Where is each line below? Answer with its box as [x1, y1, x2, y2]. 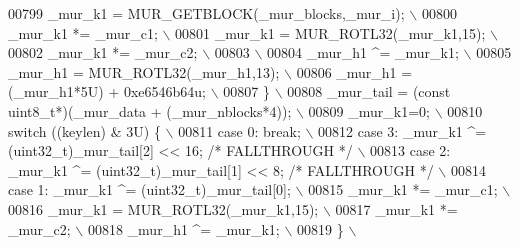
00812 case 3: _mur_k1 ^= [318, 120, 487, 141]
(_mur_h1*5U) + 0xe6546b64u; [8, 81, 207, 102]
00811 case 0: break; [178, 120, 301, 141]
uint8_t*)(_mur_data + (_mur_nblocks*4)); [8, 100, 292, 121]
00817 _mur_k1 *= [335, 198, 458, 219]
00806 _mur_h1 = [296, 61, 413, 82]
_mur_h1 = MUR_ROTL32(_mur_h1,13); [8, 61, 280, 82]
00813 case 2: [370, 140, 451, 161]
